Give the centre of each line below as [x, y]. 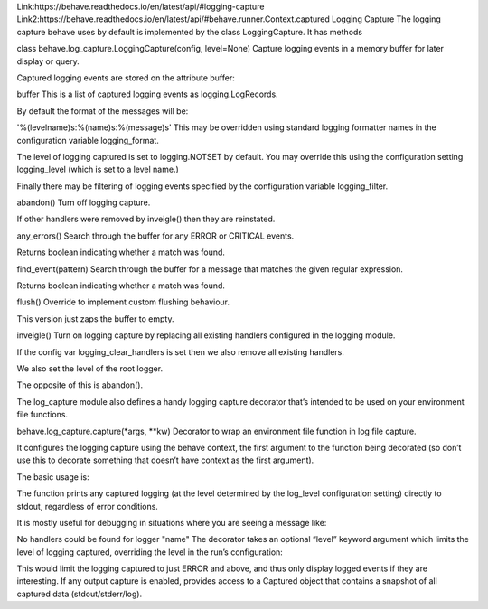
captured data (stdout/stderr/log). [80, 594]
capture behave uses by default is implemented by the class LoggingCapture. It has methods [190, 32]
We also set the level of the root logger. [89, 368]
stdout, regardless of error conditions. [87, 506]
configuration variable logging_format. [88, 140]
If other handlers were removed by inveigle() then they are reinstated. [146, 219]
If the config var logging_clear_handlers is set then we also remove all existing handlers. [181, 351]
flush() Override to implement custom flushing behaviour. [123, 302]
